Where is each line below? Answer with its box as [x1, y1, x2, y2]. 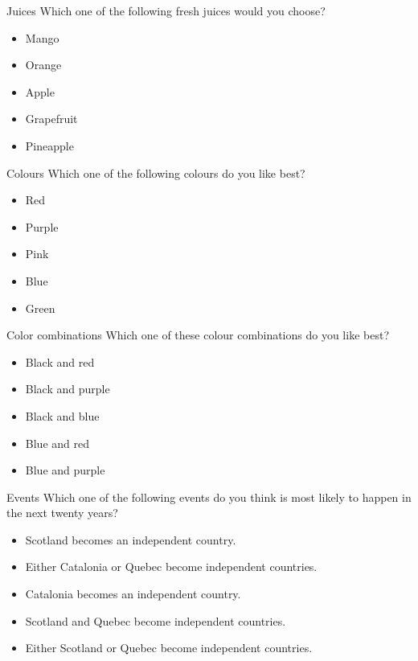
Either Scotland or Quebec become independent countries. [25, 639, 313, 656]
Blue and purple [25, 462, 105, 478]
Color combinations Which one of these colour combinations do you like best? [6, 326, 389, 343]
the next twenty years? [6, 504, 118, 521]
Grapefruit [25, 110, 78, 127]
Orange [25, 56, 62, 73]
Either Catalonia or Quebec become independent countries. [25, 558, 318, 575]
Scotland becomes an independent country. [25, 531, 236, 548]
